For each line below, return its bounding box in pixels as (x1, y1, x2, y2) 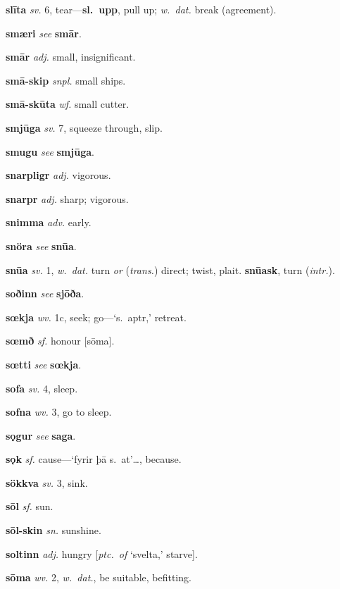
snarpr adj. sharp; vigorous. (6, 191, 129, 206)
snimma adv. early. (6, 215, 92, 230)
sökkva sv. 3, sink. (6, 475, 88, 490)
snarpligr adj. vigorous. (6, 168, 111, 182)
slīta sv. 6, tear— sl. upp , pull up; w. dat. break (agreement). (6, 2, 277, 16)
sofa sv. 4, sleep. (6, 380, 78, 395)
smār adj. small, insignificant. (6, 49, 136, 64)
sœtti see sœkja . (6, 356, 82, 371)
